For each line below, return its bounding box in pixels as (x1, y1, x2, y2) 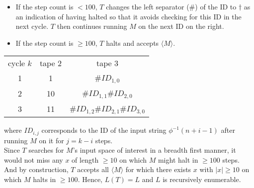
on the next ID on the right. (138, 21, 224, 31)
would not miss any (4, 154, 63, 165)
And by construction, (4, 164, 69, 175)
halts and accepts (106, 37, 159, 48)
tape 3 (96, 57, 118, 69)
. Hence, (78, 174, 103, 185)
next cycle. (15, 21, 49, 31)
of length (72, 154, 99, 165)
